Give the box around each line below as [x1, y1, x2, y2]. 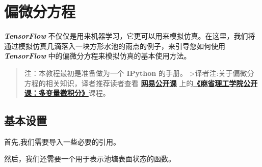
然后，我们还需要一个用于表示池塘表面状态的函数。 [4, 153, 175, 164]
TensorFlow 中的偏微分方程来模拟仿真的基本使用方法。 [4, 50, 191, 61]
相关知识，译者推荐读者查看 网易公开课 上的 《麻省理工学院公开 [45, 77, 258, 88]
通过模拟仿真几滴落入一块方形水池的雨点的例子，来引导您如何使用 [4, 40, 225, 51]
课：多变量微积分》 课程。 [24, 88, 110, 98]
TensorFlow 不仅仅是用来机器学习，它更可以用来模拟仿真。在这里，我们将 [4, 31, 255, 41]
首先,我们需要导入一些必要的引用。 [4, 136, 120, 147]
